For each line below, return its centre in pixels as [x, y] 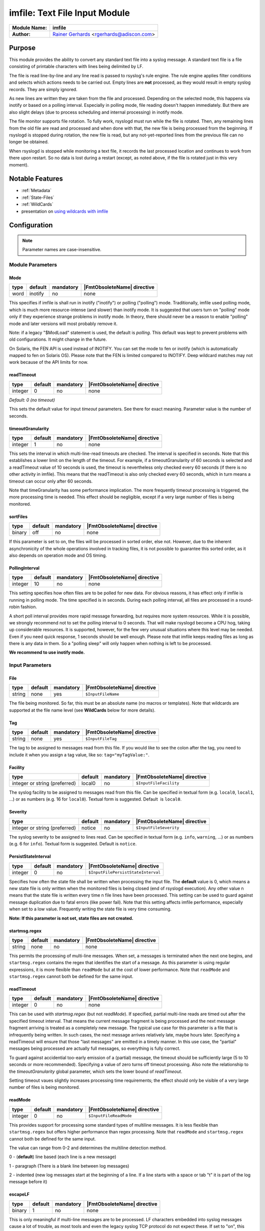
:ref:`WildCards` [37, 204]
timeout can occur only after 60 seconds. [51, 481]
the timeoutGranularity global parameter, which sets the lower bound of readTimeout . [96, 1071]
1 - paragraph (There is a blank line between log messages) [69, 1166]
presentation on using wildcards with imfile [65, 211]
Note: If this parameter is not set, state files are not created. [71, 918]
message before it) [28, 1182]
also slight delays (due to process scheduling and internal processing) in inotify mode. [96, 112]
